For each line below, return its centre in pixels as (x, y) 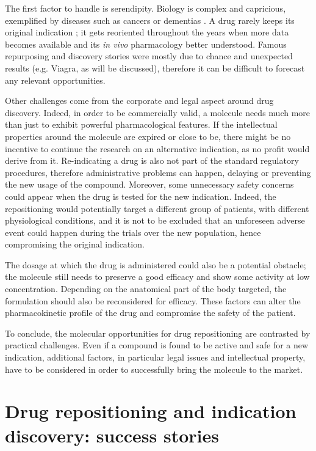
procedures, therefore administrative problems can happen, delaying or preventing (158, 172)
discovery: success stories (112, 435)
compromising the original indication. (75, 244)
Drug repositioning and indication (151, 411)
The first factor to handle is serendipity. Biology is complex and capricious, (145, 8)
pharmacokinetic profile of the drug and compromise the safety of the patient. (150, 313)
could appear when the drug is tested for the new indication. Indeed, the (141, 196)
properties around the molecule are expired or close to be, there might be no (148, 136)
